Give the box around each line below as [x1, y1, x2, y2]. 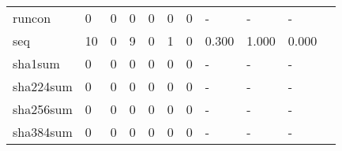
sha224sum [13, 77, 73, 95]
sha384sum [13, 123, 73, 141]
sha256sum [13, 100, 73, 118]
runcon [13, 9, 51, 27]
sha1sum [13, 54, 60, 72]
